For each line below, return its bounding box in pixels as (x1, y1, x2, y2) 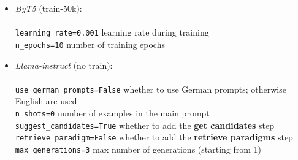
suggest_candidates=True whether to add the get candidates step (15, 118, 275, 131)
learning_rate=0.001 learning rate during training (15, 26, 209, 39)
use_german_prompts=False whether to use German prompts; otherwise (15, 82, 286, 95)
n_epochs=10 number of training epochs (15, 37, 165, 50)
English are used (15, 94, 77, 107)
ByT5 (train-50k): (15, 2, 82, 14)
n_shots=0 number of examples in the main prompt (15, 106, 210, 119)
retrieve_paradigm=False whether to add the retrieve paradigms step (15, 131, 293, 143)
